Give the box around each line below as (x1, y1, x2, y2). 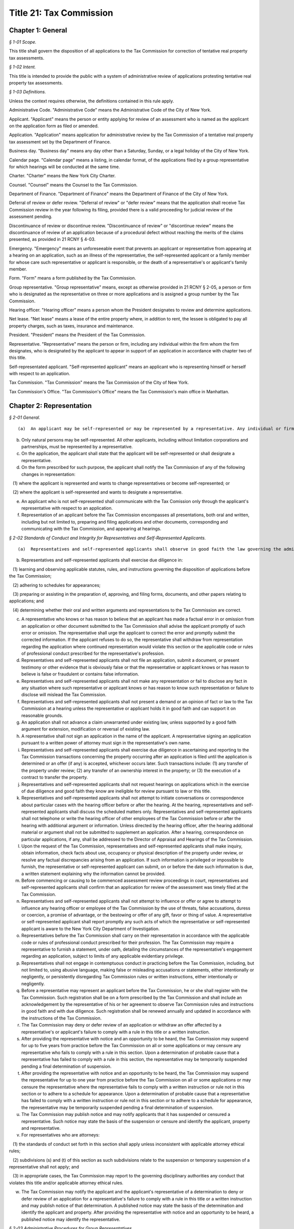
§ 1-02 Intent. (9, 64, 36, 70)
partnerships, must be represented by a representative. (21, 443, 133, 449)
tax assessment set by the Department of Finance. (9, 139, 111, 145)
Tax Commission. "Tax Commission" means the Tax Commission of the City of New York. (9, 380, 189, 385)
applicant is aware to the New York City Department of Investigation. (21, 926, 160, 932)
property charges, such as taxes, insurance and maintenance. (9, 322, 134, 329)
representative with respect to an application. (21, 505, 113, 511)
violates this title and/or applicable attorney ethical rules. (9, 1180, 123, 1186)
